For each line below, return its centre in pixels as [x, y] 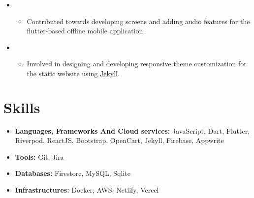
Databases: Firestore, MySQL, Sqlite [73, 173]
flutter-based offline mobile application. [86, 31]
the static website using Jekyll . [73, 73]
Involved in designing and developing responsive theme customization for [137, 64]
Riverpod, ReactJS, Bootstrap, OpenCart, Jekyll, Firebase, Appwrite [119, 140]
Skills [22, 107]
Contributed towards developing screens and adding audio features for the [138, 21]
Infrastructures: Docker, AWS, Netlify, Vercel [87, 190]
